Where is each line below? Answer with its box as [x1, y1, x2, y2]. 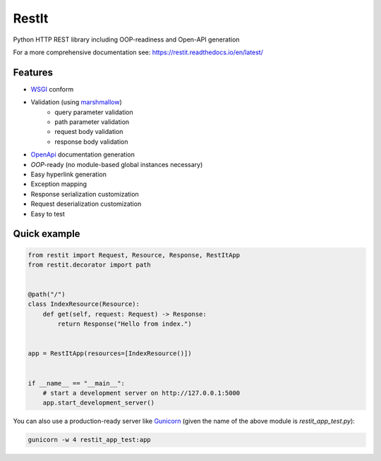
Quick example [13, 228, 80, 240]
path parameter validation [54, 118, 130, 126]
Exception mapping [30, 180, 87, 188]
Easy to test [30, 209, 65, 218]
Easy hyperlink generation [30, 170, 107, 178]
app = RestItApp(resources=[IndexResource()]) [28, 350, 192, 357]
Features [13, 66, 53, 78]
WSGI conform [30, 85, 74, 93]
